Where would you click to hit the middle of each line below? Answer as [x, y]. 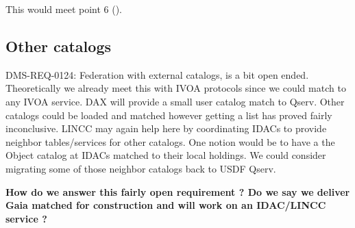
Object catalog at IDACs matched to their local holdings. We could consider [166, 155]
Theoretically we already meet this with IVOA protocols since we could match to [176, 88]
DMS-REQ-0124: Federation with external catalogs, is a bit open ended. [157, 74]
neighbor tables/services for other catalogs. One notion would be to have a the [170, 141]
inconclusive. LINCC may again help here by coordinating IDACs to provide [166, 128]
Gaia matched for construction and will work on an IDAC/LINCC [166, 205]
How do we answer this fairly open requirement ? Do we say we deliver [178, 191]
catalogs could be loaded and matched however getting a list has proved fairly [169, 115]
